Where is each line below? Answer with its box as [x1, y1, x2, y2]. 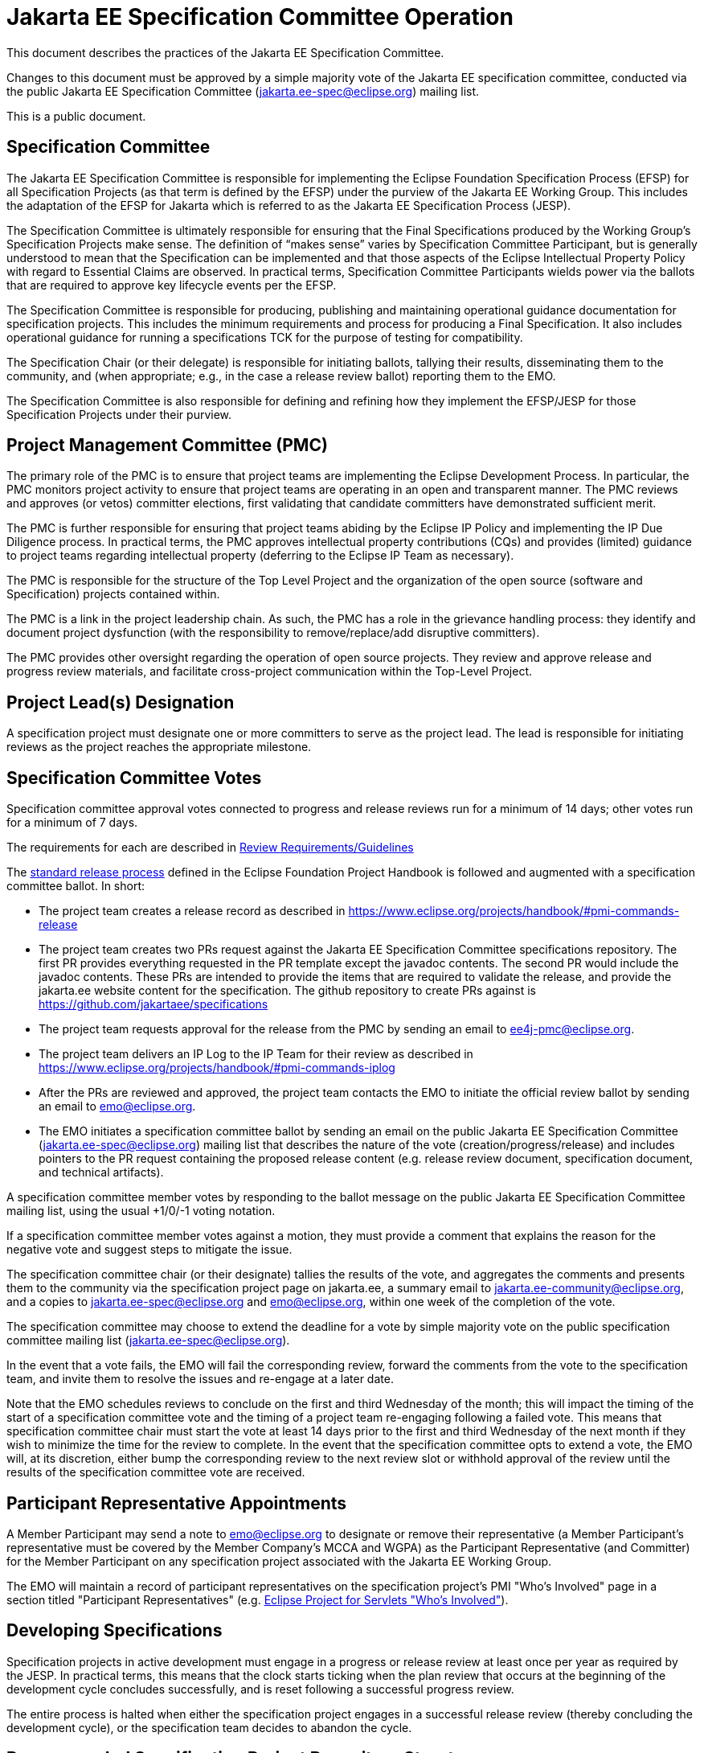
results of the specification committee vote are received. [6, 1465, 305, 1480]
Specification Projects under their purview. [6, 407, 232, 421]
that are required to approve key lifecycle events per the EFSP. [6, 277, 337, 292]
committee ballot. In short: [6, 879, 145, 893]
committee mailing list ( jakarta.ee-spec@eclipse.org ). [6, 1333, 290, 1348]
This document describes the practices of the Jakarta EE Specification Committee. [6, 45, 444, 60]
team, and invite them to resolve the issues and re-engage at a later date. [6, 1372, 394, 1386]
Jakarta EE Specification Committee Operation [6, 3, 514, 31]
